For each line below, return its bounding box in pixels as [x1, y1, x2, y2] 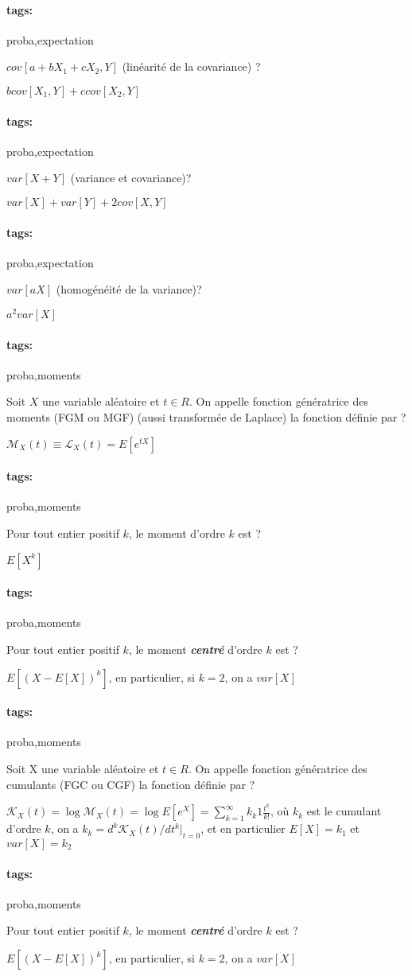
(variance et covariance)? [70, 169, 192, 186]
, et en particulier [200, 820, 286, 837]
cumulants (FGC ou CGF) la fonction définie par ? [6, 776, 255, 792]
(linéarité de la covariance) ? [122, 58, 261, 75]
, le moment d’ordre [128, 525, 225, 541]
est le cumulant [306, 803, 382, 819]
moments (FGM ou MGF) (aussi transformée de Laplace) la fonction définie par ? [6, 409, 406, 426]
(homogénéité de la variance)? [56, 281, 202, 297]
